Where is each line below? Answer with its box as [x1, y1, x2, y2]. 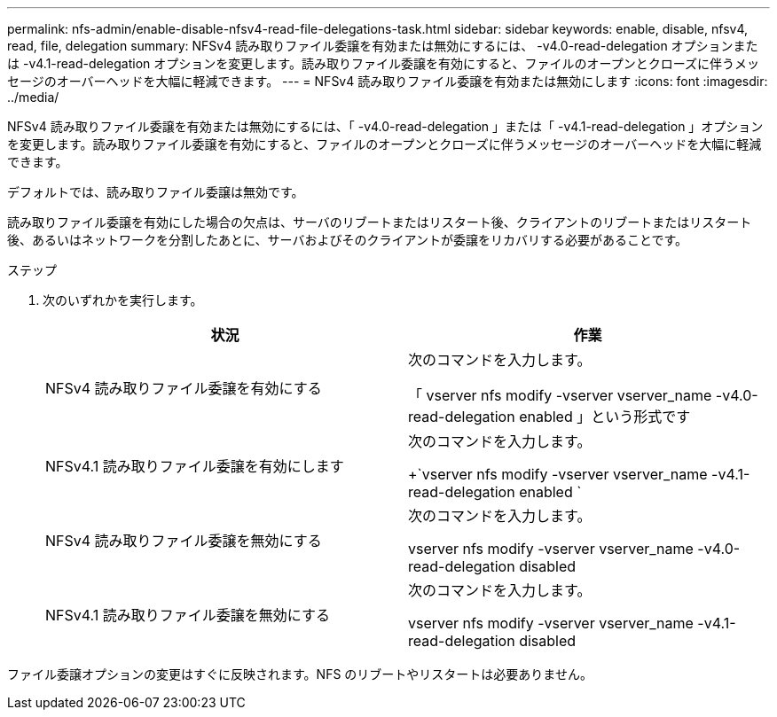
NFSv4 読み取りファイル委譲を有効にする [45, 379, 322, 397]
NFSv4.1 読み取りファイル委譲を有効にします [45, 457, 344, 475]
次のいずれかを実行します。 [43, 292, 203, 308]
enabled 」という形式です [519, 408, 691, 425]
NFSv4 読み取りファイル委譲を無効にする [45, 532, 322, 549]
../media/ [7, 90, 59, 105]
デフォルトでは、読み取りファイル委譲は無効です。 [7, 184, 304, 199]
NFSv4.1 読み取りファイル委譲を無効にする [45, 606, 330, 624]
